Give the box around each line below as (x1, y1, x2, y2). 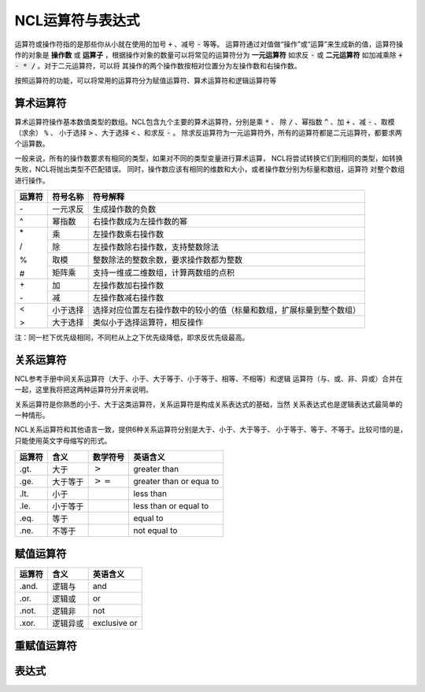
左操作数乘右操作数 (92, 228, 164, 239)
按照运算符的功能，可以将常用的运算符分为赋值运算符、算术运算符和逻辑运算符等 (14, 76, 277, 85)
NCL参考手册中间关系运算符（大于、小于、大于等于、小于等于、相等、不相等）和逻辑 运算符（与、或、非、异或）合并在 (14, 374, 403, 383)
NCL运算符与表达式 (14, 12, 140, 29)
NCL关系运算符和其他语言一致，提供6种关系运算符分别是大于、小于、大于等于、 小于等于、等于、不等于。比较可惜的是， (14, 425, 408, 435)
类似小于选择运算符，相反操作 (92, 316, 204, 327)
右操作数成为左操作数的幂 (92, 216, 188, 227)
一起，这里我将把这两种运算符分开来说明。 (14, 385, 153, 394)
